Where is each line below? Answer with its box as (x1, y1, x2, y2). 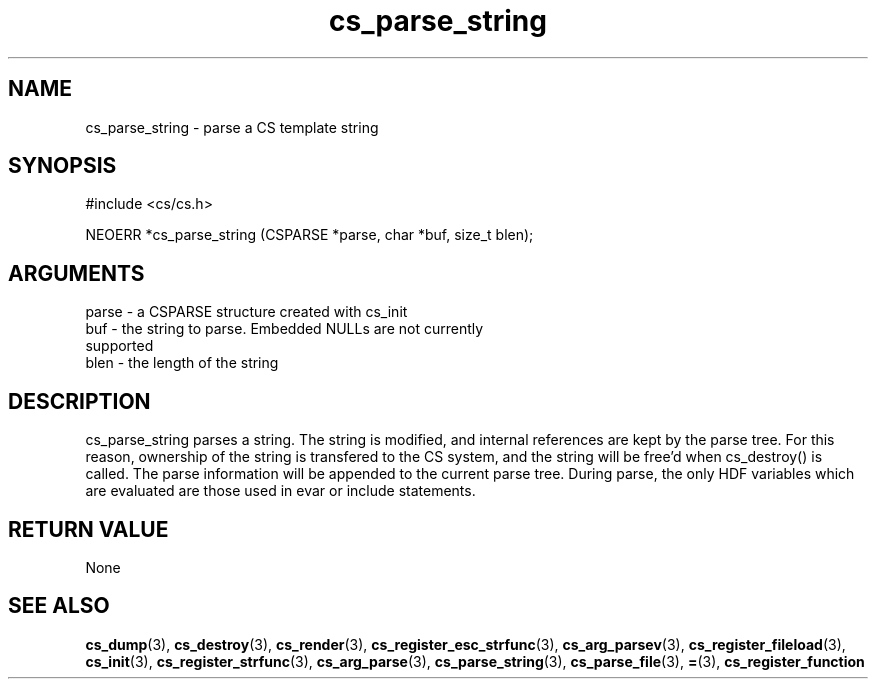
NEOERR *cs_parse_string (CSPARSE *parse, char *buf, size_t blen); (85, 226, 534, 244)
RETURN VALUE (8, 516, 169, 542)
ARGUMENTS (8, 260, 145, 286)
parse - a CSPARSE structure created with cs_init (85, 303, 408, 321)
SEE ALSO (8, 593, 110, 619)
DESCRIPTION (8, 388, 151, 414)
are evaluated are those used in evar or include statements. (85, 482, 476, 500)
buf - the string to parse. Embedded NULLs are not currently (85, 320, 484, 338)
